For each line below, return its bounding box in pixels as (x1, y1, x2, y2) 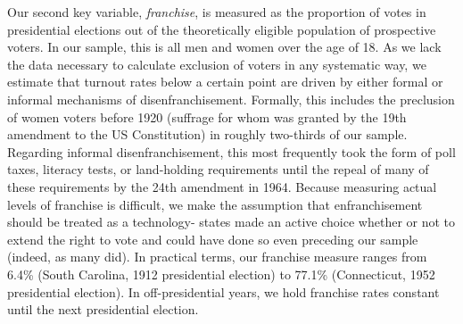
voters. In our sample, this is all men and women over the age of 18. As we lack (7, 37, 442, 56)
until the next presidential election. (7, 300, 199, 319)
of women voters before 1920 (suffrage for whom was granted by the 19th (7, 107, 407, 126)
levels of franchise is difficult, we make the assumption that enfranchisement (7, 195, 423, 213)
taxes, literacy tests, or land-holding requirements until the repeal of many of (7, 160, 429, 179)
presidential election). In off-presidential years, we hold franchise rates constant (7, 282, 440, 301)
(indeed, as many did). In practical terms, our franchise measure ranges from (7, 247, 427, 266)
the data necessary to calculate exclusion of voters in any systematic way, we (7, 54, 426, 73)
